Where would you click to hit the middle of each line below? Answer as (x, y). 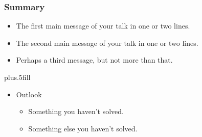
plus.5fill (17, 77)
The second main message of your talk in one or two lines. (107, 43)
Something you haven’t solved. (76, 111)
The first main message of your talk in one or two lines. (103, 26)
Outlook (29, 94)
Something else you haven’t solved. (83, 128)
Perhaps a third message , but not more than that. (94, 60)
